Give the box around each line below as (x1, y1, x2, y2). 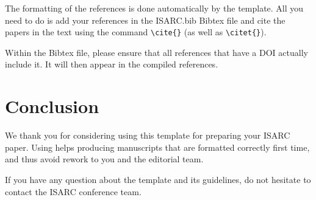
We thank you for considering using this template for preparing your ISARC (5, 129, 290, 142)
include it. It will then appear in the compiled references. (5, 58, 218, 71)
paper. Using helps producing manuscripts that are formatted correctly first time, (5, 140, 310, 153)
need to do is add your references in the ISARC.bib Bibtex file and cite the (5, 13, 285, 26)
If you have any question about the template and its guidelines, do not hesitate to (5, 173, 311, 185)
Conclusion (5, 94, 99, 119)
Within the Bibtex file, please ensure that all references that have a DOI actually (5, 46, 308, 58)
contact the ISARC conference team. (5, 185, 142, 198)
